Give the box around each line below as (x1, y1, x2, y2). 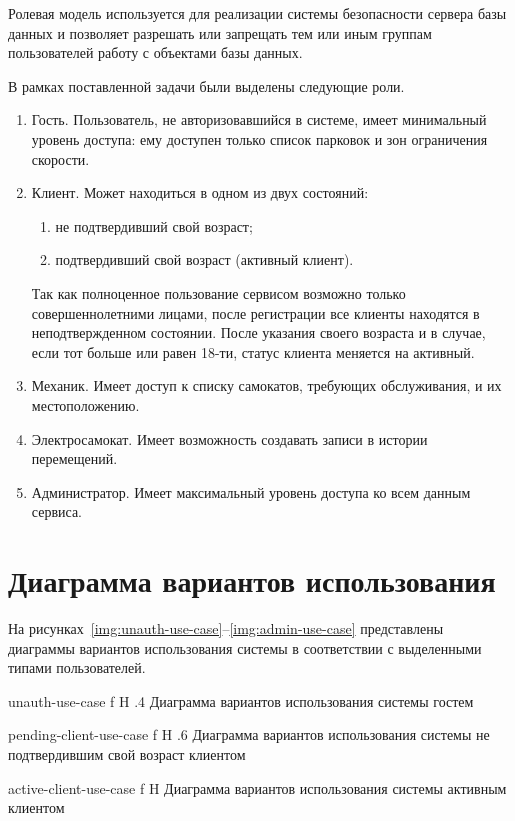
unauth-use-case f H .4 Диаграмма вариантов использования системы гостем (8, 690, 474, 711)
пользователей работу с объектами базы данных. (8, 42, 303, 63)
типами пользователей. (8, 657, 146, 678)
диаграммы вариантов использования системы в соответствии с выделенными (8, 637, 482, 658)
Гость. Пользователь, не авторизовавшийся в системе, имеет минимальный (31, 109, 487, 130)
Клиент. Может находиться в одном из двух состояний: (31, 182, 369, 203)
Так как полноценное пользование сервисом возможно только (31, 282, 406, 303)
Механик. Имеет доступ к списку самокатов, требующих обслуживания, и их (31, 375, 502, 396)
